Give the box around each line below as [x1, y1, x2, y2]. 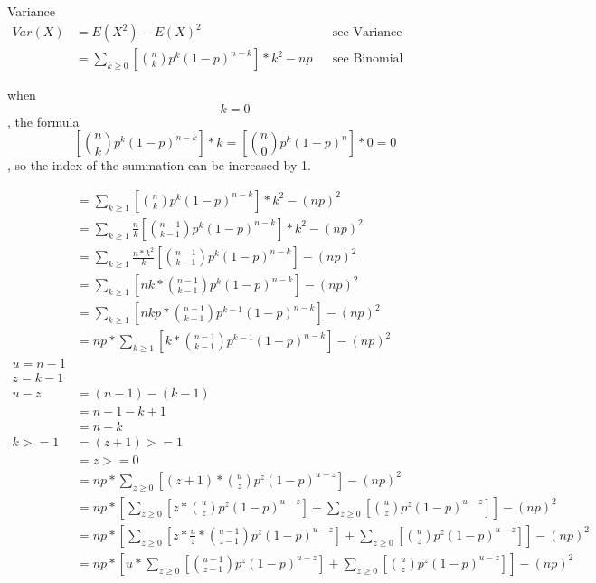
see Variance [332, 26, 402, 40]
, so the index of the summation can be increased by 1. [7, 156, 311, 175]
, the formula [7, 111, 80, 130]
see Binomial [332, 53, 403, 66]
